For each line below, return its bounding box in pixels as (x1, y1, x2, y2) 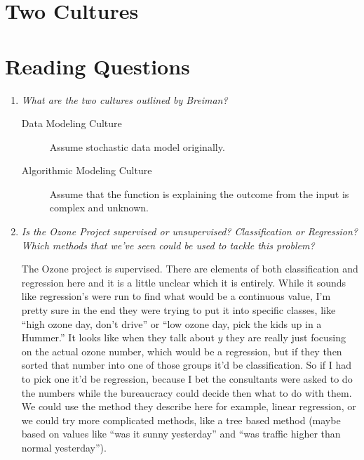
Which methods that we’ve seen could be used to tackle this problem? (21, 237, 315, 252)
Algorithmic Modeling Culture (21, 163, 152, 178)
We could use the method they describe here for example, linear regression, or (21, 399, 356, 414)
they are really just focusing (226, 330, 346, 345)
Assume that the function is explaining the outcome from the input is (49, 186, 349, 201)
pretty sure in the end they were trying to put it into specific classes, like (21, 303, 336, 317)
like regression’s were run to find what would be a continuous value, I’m (21, 289, 331, 303)
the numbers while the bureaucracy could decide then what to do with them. (21, 385, 352, 400)
